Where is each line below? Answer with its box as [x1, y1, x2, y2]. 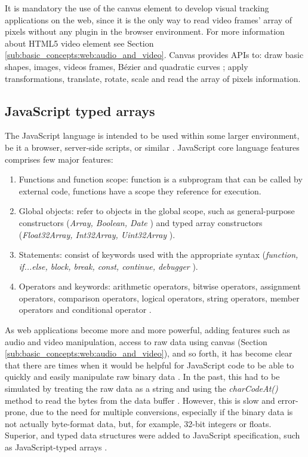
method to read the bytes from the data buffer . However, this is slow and [5, 394, 275, 406]
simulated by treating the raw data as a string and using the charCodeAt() [5, 382, 278, 395]
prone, [5, 406, 28, 418]
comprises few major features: [5, 153, 113, 165]
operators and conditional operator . [19, 303, 152, 316]
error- [278, 394, 298, 406]
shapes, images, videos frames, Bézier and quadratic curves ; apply [5, 60, 248, 72]
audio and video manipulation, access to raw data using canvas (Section [5, 335, 267, 348]
